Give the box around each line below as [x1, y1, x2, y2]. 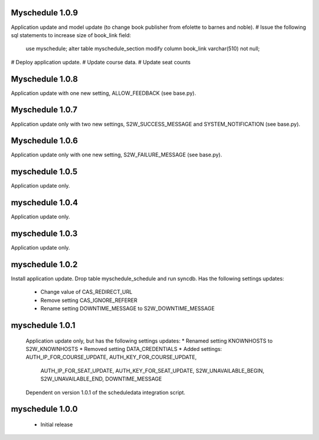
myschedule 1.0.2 [11, 260, 78, 270]
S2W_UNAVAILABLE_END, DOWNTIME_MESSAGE [40, 375, 162, 383]
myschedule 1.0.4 [11, 198, 78, 208]
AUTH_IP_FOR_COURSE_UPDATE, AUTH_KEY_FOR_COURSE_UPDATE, [25, 354, 197, 361]
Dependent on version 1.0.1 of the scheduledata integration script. [25, 389, 185, 396]
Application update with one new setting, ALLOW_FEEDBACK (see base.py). [11, 89, 196, 97]
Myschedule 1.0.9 [11, 8, 78, 18]
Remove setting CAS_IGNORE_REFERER [40, 297, 138, 304]
